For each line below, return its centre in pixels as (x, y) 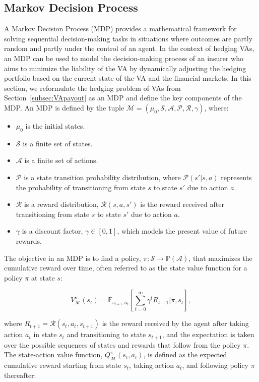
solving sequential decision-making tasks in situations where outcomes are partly (128, 38)
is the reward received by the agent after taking (175, 323)
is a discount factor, (52, 231)
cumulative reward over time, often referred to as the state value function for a (126, 268)
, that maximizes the (220, 258)
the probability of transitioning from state (81, 187)
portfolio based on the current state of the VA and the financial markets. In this (128, 78)
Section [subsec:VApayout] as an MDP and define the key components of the (123, 98)
